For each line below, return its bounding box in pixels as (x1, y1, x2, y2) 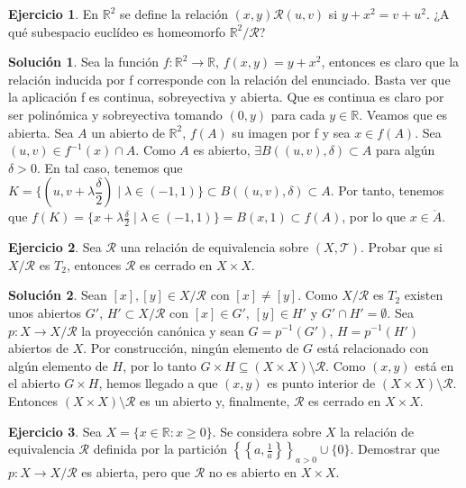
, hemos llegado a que (98, 374, 218, 393)
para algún (375, 140, 435, 159)
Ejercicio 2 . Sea (8, 238, 102, 257)
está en (415, 356, 454, 375)
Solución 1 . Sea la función (8, 52, 159, 71)
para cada (270, 104, 325, 123)
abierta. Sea (8, 122, 74, 141)
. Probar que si (361, 238, 443, 257)
